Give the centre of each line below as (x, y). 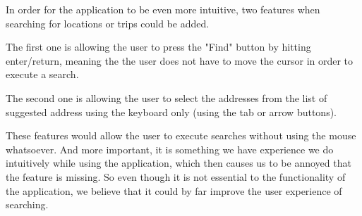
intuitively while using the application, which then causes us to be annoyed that (179, 163)
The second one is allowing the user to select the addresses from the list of (167, 97)
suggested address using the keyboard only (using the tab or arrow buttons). (171, 112)
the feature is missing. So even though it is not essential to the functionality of (176, 176)
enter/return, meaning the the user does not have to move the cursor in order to (180, 60)
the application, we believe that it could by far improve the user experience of (174, 190)
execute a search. (42, 74)
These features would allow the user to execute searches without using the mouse (181, 135)
